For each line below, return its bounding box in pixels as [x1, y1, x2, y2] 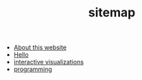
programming [13, 65, 53, 73]
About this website [13, 43, 67, 52]
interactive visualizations [13, 58, 84, 66]
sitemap [88, 5, 136, 21]
